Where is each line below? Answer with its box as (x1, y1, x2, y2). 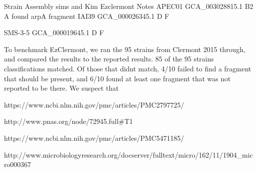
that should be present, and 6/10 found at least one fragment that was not (4, 73, 231, 83)
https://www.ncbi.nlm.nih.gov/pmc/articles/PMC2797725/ (4, 99, 184, 110)
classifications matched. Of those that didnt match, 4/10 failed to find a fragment (4, 63, 252, 73)
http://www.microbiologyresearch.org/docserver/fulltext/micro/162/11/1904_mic (4, 149, 253, 160)
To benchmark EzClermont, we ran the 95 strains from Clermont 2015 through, (4, 44, 246, 54)
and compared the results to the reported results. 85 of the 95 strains (4, 54, 214, 64)
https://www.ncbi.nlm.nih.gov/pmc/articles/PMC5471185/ (4, 132, 184, 143)
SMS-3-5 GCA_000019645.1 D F (4, 27, 104, 38)
